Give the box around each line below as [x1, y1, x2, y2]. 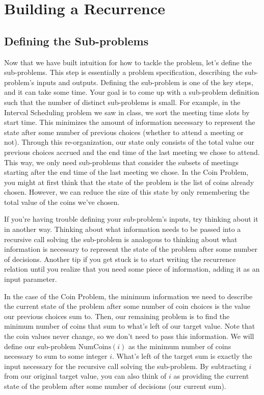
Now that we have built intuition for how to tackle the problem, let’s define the [4, 57, 252, 67]
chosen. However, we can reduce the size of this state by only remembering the [4, 187, 250, 197]
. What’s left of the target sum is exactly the [112, 351, 252, 361]
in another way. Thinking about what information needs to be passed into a [4, 224, 241, 234]
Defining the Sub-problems [4, 33, 149, 48]
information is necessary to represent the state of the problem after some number [4, 244, 257, 254]
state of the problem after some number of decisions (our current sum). [4, 380, 226, 391]
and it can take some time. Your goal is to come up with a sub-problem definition [4, 87, 259, 97]
